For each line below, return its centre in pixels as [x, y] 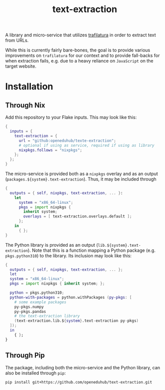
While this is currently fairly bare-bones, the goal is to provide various [78, 50]
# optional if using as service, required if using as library [87, 145]
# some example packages [40, 302]
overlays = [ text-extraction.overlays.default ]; [78, 216]
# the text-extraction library [47, 316]
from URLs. [17, 40]
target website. [21, 66]
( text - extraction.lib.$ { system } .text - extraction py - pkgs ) [76, 321]
